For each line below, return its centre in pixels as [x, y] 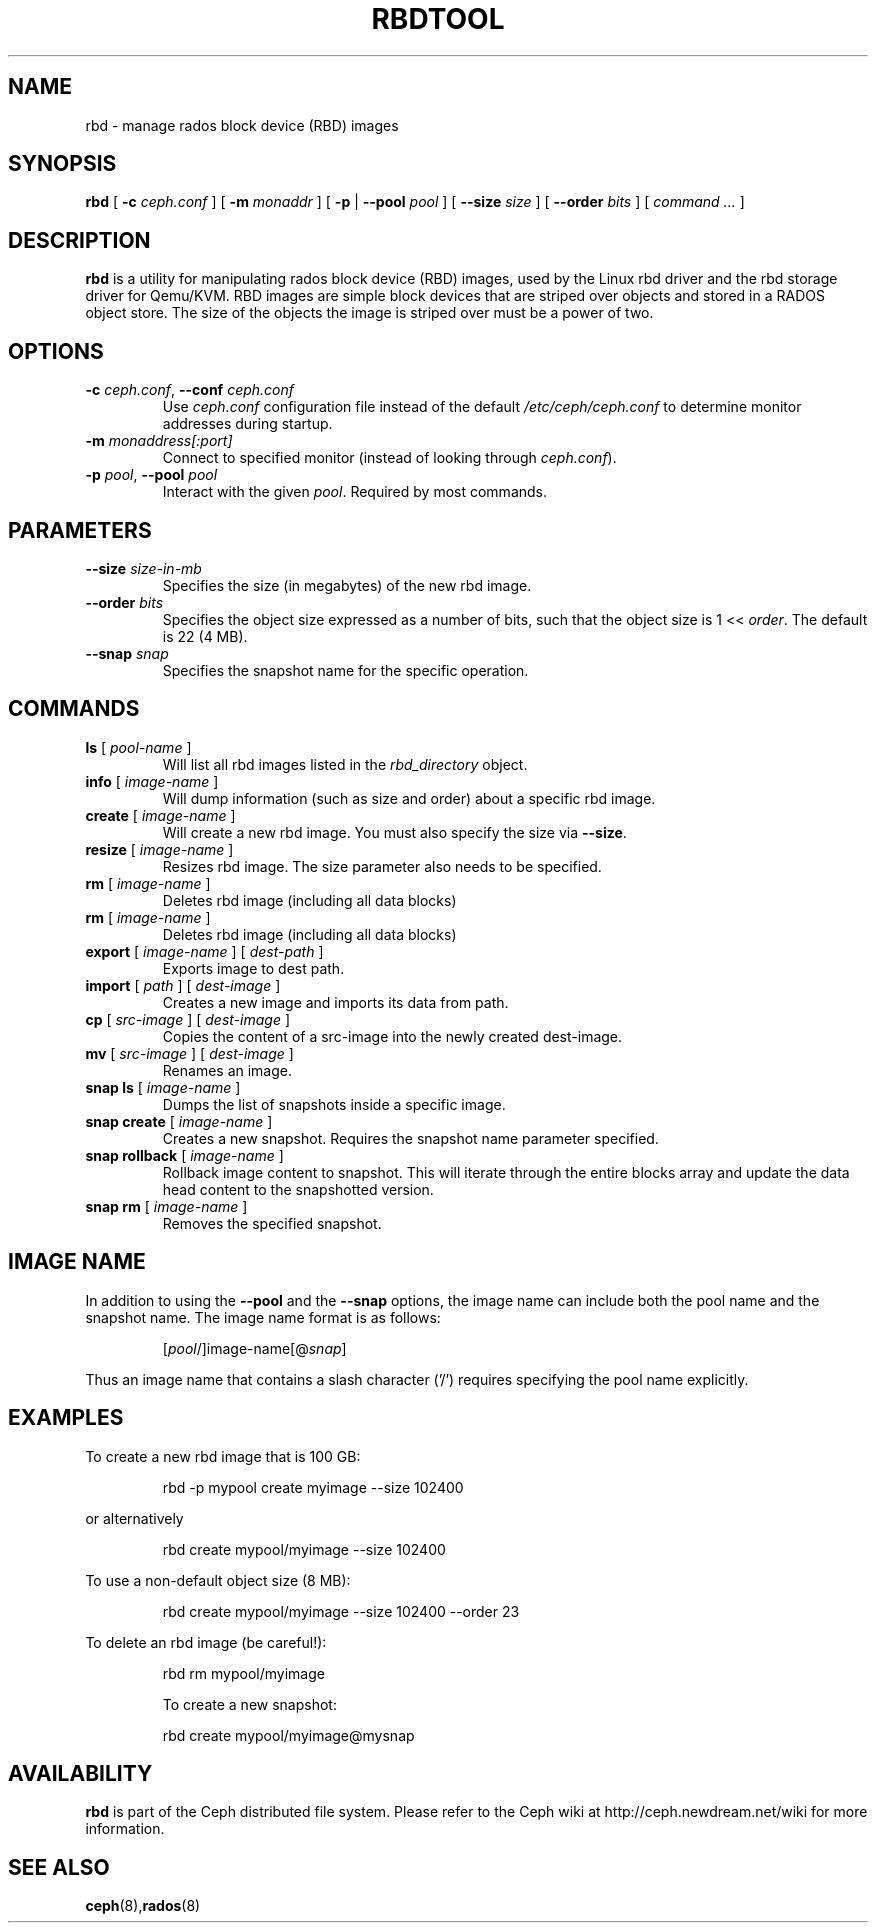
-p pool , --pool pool [151, 475]
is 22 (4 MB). [205, 636]
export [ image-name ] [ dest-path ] [204, 951]
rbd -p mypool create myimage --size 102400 [313, 1487]
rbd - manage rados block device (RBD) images [242, 125]
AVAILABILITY [80, 1773]
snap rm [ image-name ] [166, 1206]
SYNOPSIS [62, 164]
